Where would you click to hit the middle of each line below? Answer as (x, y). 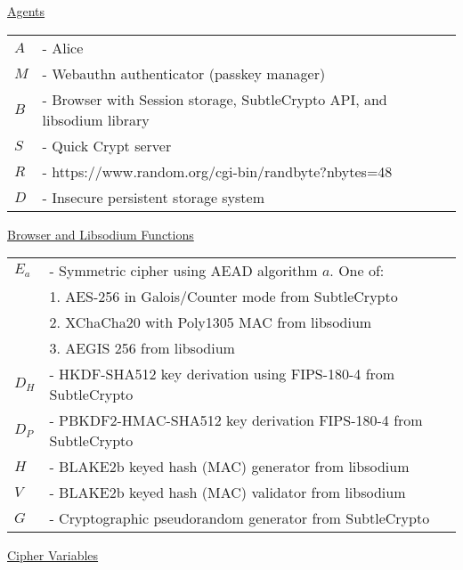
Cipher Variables (53, 555)
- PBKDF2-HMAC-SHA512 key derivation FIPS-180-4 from (236, 420)
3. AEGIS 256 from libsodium (142, 348)
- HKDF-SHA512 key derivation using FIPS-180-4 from (222, 374)
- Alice (63, 47)
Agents (26, 11)
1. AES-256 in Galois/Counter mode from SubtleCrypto (223, 297)
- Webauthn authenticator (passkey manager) (184, 73)
